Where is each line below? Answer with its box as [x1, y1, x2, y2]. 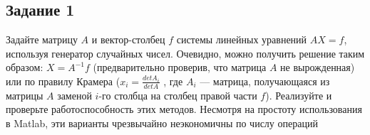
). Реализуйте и [265, 87, 332, 102]
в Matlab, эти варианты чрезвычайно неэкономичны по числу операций [6, 116, 318, 130]
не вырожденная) [280, 60, 355, 75]
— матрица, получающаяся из [200, 73, 330, 88]
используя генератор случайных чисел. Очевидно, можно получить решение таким [6, 45, 365, 60]
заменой [57, 87, 92, 102]
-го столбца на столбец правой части [98, 87, 257, 102]
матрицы [6, 87, 43, 102]
